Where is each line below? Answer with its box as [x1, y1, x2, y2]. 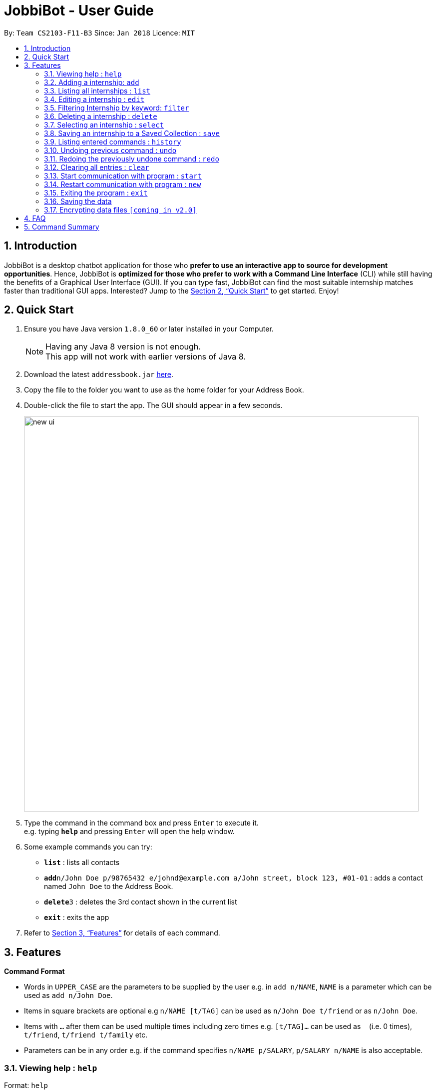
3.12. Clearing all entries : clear [44, 162, 149, 171]
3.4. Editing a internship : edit [44, 94, 145, 103]
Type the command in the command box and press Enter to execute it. [24, 818, 259, 827]
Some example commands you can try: [24, 842, 152, 851]
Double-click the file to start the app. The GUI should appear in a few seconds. [24, 401, 283, 410]
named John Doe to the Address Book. [44, 882, 173, 891]
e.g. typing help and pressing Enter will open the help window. [24, 827, 235, 836]
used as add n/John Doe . [24, 991, 113, 1000]
